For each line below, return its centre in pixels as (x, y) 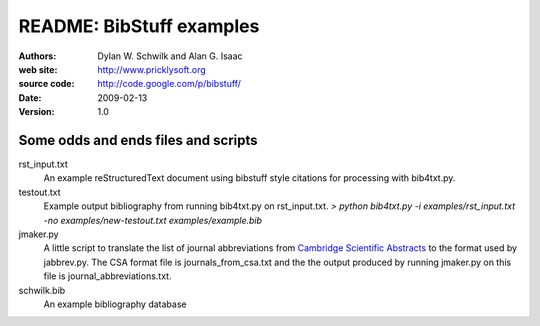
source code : (46, 84)
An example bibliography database (115, 304)
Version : (36, 112)
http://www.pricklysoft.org (152, 69)
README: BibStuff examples (139, 26)
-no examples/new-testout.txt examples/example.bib (153, 220)
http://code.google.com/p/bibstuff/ (169, 84)
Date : (30, 97)
